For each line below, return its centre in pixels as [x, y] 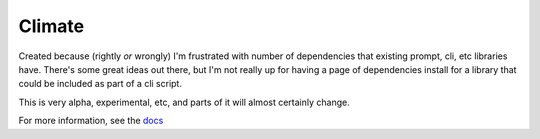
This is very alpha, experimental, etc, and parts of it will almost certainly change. [184, 102]
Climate [51, 26]
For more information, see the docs [91, 121]
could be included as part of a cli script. [100, 84]
